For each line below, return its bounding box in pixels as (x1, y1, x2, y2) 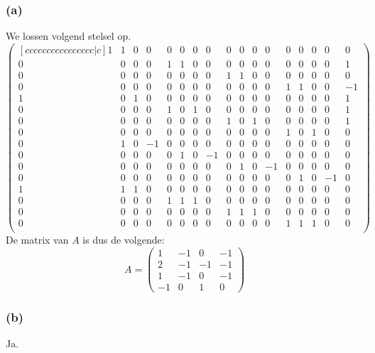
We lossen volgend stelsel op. (6, 28, 131, 43)
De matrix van (6, 232, 69, 247)
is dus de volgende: (82, 232, 165, 247)
